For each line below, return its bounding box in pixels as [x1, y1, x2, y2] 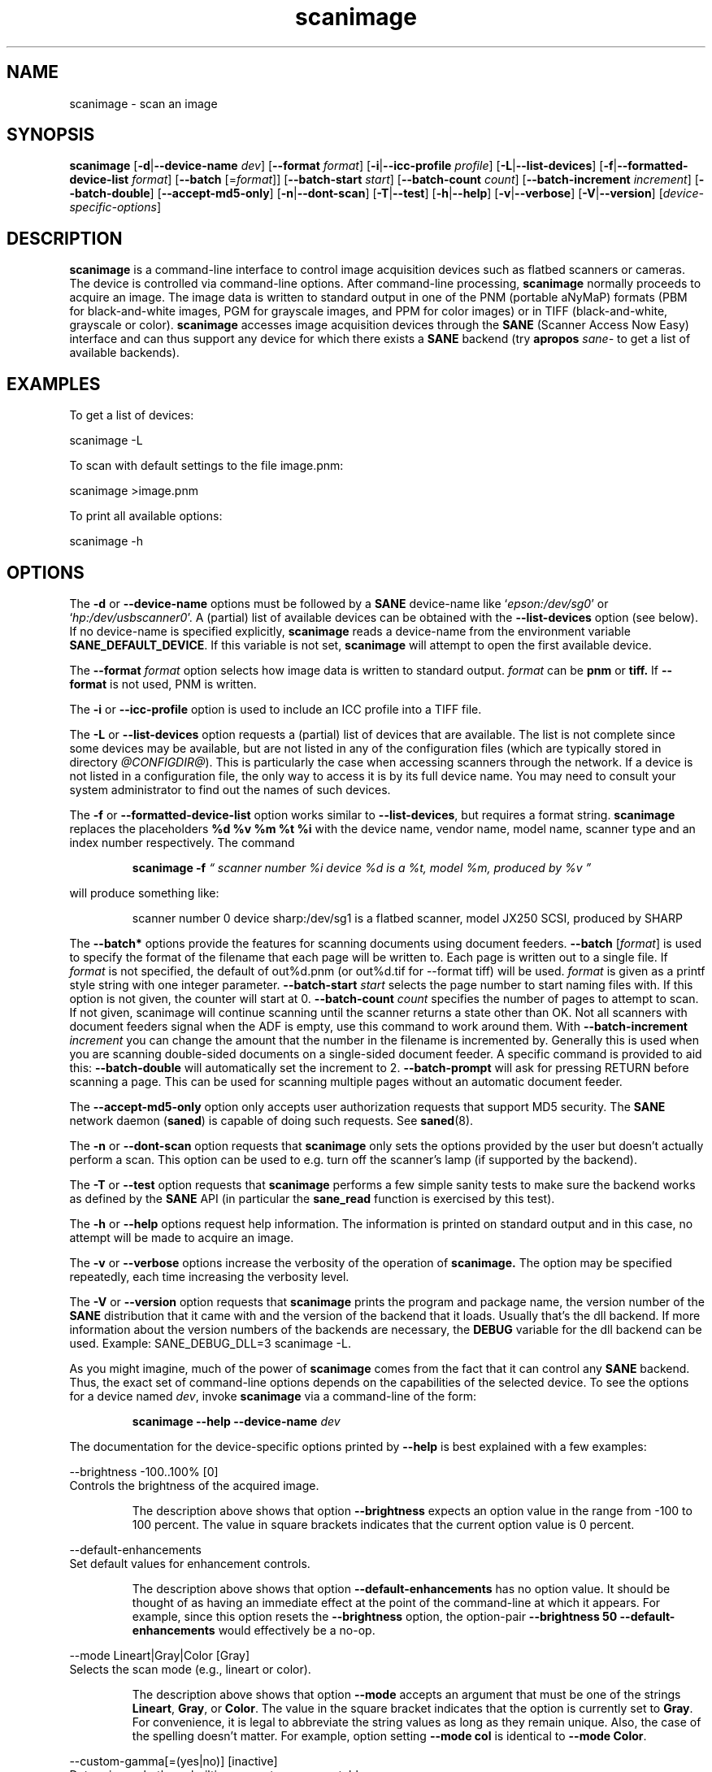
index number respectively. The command [69, 835, 295, 849]
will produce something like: [69, 885, 219, 900]
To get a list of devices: [69, 408, 194, 423]
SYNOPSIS [7, 124, 95, 145]
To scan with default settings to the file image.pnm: [69, 458, 344, 473]
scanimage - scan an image [69, 96, 218, 111]
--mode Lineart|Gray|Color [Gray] [69, 1648, 250, 1662]
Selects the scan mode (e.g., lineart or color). [69, 1661, 311, 1676]
